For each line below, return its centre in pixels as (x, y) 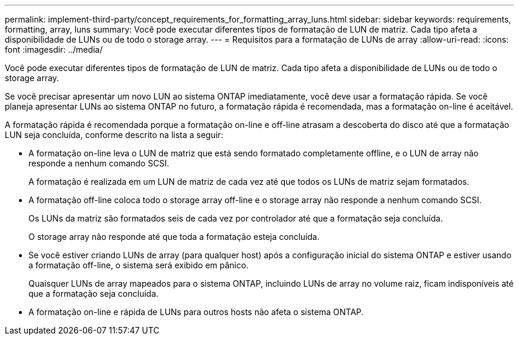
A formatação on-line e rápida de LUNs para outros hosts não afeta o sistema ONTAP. (196, 312)
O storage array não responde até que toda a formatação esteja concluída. (174, 237)
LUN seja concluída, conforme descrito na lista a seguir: (114, 135)
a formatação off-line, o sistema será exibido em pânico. (139, 265)
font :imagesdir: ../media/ (54, 49)
